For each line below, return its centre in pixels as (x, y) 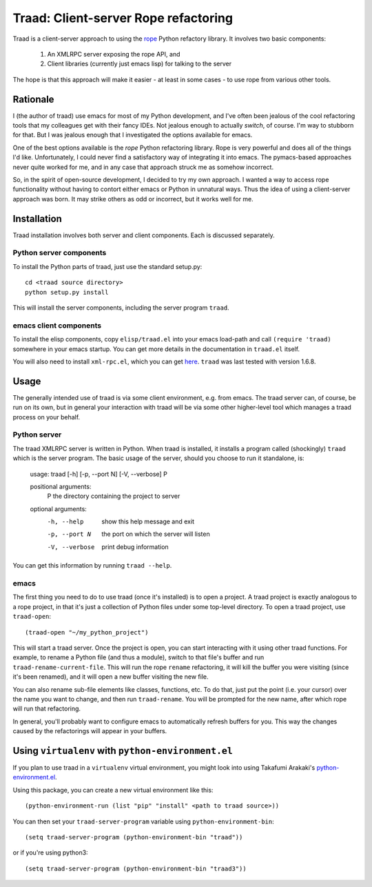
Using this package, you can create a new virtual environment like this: (113, 790)
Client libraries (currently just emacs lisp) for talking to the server (139, 64)
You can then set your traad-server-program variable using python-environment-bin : (144, 821)
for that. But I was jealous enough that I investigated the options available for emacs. (133, 135)
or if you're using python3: (51, 853)
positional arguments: (61, 486)
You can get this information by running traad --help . (92, 566)
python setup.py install (67, 292)
